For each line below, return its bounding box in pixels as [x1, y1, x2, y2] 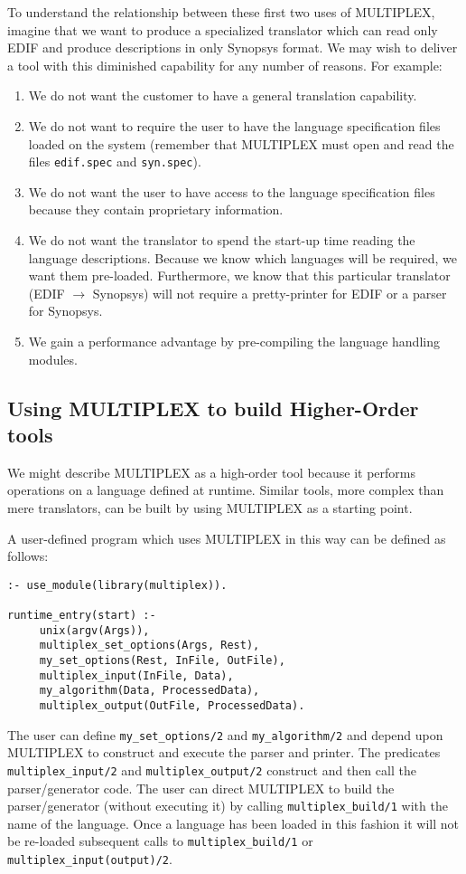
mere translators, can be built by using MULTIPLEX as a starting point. [7, 498, 413, 517]
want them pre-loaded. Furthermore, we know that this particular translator [28, 266, 451, 285]
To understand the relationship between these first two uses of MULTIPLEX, [7, 3, 435, 21]
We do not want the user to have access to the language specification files [28, 182, 435, 201]
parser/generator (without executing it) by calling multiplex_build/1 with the [7, 796, 448, 815]
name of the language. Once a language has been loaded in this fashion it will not [7, 813, 459, 832]
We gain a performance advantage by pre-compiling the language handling [28, 331, 440, 350]
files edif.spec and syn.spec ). [28, 152, 201, 171]
